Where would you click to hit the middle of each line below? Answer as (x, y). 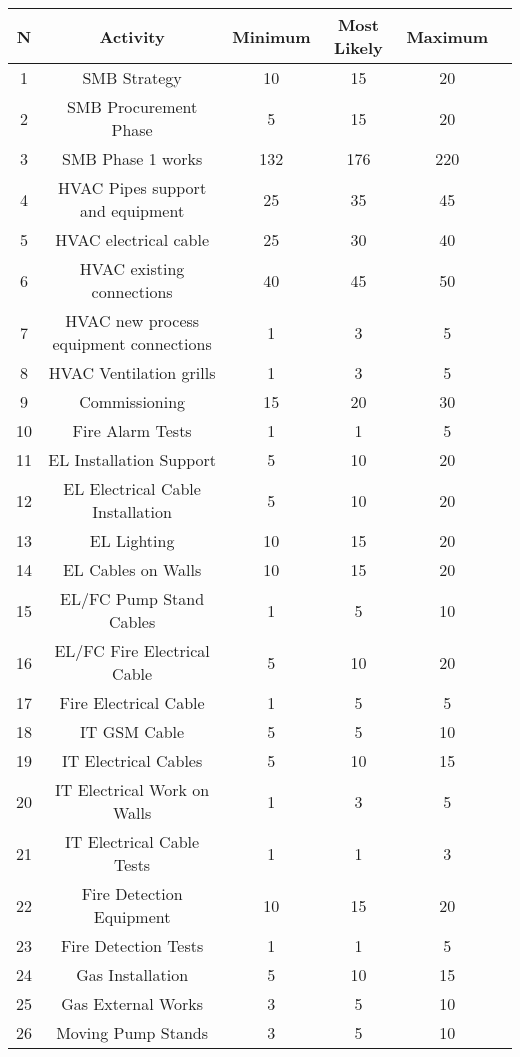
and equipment (132, 210)
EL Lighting (132, 540)
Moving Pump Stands (132, 1032)
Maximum (447, 36)
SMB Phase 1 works (132, 158)
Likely (358, 47)
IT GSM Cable (132, 731)
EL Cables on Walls (132, 569)
